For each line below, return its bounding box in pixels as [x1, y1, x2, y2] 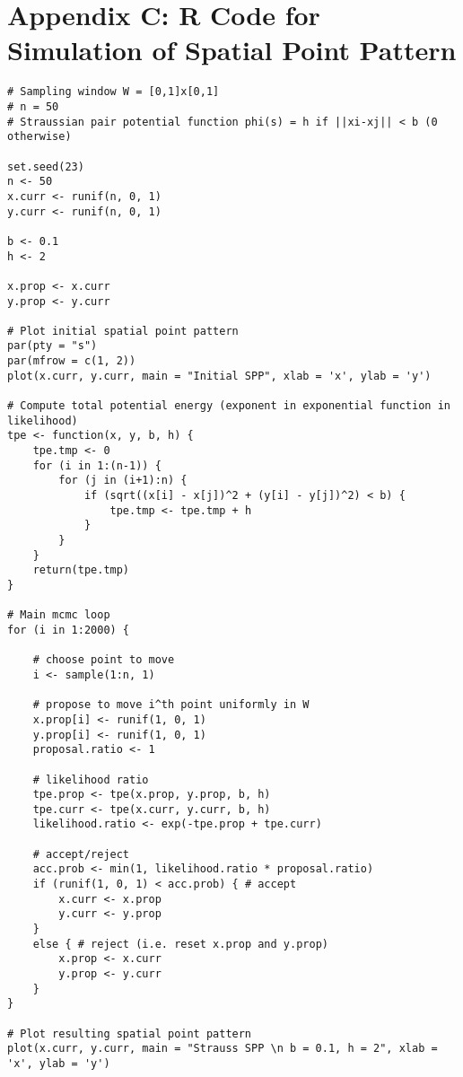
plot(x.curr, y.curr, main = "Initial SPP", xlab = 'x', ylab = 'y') [7, 369, 432, 382]
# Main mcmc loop [7, 609, 110, 622]
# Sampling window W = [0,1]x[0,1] [7, 85, 220, 99]
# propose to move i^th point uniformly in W [32, 698, 310, 712]
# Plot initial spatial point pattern [7, 324, 239, 337]
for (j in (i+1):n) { [58, 474, 188, 487]
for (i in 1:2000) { [7, 623, 130, 636]
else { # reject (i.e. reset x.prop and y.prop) [32, 937, 328, 950]
